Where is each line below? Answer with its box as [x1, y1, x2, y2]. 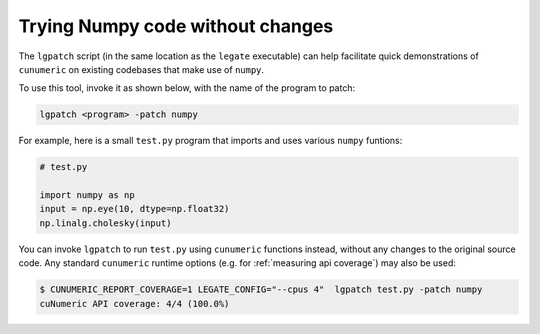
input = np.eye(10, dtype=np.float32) [39, 203, 230, 215]
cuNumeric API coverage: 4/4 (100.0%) [39, 298, 230, 309]
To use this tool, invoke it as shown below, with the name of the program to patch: [18, 82, 355, 94]
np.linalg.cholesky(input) [39, 217, 172, 229]
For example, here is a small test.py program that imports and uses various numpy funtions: [18, 135, 403, 147]
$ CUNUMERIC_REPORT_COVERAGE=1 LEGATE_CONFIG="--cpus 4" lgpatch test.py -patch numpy [39, 284, 483, 295]
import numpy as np [39, 190, 135, 201]
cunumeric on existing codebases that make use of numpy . [18, 63, 265, 75]
